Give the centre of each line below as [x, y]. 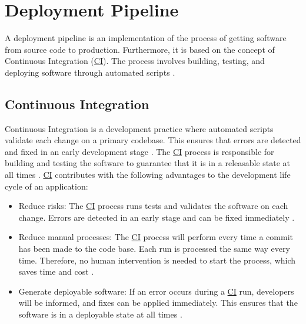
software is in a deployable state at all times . [100, 314]
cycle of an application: [46, 186]
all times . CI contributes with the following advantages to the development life [148, 175]
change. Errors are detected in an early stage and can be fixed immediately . [157, 217]
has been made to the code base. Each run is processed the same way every [154, 249]
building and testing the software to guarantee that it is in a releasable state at [148, 163]
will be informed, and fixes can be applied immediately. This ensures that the [158, 303]
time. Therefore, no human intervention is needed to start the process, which [157, 260]
